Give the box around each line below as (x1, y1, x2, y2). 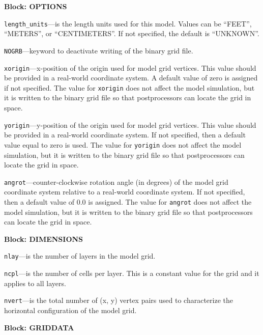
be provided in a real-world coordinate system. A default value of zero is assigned (4, 72, 258, 83)
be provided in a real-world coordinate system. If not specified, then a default (4, 129, 246, 140)
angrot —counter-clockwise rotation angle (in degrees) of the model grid (4, 176, 228, 187)
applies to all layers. (4, 277, 66, 288)
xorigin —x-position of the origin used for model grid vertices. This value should (4, 62, 256, 73)
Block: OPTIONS (4, 1, 67, 11)
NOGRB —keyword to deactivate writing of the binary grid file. (4, 45, 193, 55)
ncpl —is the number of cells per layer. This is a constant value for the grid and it (4, 268, 259, 278)
